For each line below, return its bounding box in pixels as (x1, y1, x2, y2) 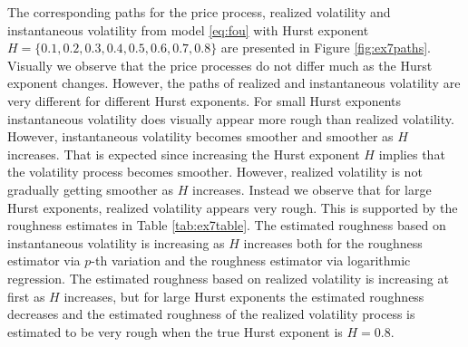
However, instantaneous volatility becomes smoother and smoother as (7, 127, 394, 146)
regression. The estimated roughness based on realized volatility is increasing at (7, 268, 449, 287)
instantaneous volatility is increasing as (7, 233, 225, 252)
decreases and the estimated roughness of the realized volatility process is (7, 304, 415, 323)
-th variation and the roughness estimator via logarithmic (91, 251, 411, 270)
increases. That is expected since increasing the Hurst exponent (7, 144, 360, 163)
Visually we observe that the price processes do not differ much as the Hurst (7, 55, 433, 74)
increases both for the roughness (243, 233, 423, 252)
